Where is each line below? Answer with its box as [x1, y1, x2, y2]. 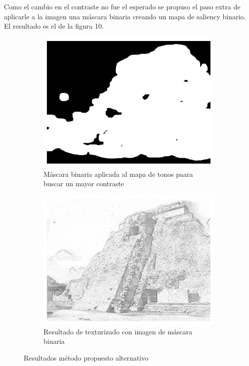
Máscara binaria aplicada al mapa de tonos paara [43, 168, 193, 179]
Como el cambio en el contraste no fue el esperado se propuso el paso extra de [4, 1, 241, 11]
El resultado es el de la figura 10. [4, 21, 104, 31]
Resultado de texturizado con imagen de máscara [43, 326, 193, 336]
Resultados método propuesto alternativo [24, 353, 149, 363]
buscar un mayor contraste [43, 178, 124, 189]
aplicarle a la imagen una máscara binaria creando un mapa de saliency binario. [4, 11, 246, 21]
